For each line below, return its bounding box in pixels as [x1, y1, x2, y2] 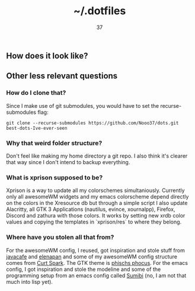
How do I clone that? [6, 89, 66, 97]
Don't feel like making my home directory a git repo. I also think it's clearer [6, 152, 188, 159]
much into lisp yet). [6, 278, 53, 285]
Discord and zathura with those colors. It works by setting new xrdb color [6, 212, 186, 219]
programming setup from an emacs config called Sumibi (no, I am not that [6, 271, 187, 279]
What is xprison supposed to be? [6, 173, 103, 181]
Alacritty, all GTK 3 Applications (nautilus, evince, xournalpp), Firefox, [6, 206, 176, 213]
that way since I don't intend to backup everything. [6, 158, 130, 165]
